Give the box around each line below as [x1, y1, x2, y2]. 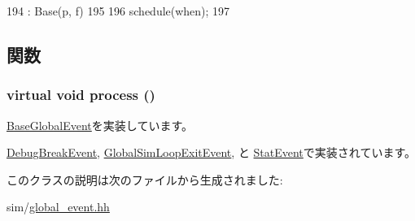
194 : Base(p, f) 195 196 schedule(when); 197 [7, 2, 230, 19]
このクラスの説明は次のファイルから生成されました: [7, 171, 283, 188]
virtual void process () [7, 84, 155, 105]
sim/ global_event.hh [7, 198, 110, 215]
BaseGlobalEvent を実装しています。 [7, 116, 193, 133]
